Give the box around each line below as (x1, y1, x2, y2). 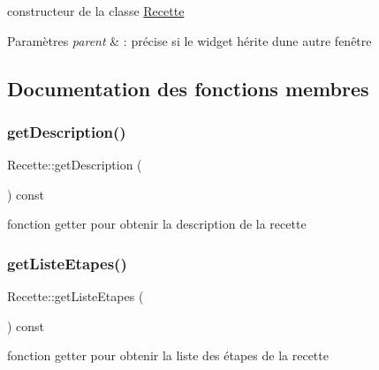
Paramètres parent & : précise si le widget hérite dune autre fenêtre (7, 31, 372, 49)
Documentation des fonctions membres (7, 74, 369, 102)
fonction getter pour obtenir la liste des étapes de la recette (7, 346, 329, 365)
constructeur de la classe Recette (7, 2, 185, 19)
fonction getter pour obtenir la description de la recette (7, 215, 307, 233)
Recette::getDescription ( (7, 155, 142, 174)
